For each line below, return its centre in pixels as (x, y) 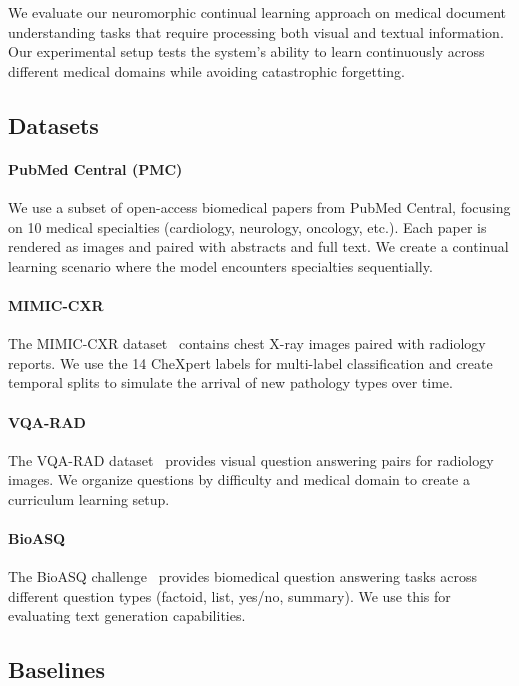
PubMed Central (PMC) (95, 168)
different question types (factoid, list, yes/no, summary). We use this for (229, 595)
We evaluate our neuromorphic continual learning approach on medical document (257, 12)
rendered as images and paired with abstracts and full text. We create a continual (258, 246)
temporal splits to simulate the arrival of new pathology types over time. (230, 382)
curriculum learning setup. (89, 498)
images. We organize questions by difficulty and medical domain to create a (239, 479)
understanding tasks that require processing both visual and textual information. (256, 31)
